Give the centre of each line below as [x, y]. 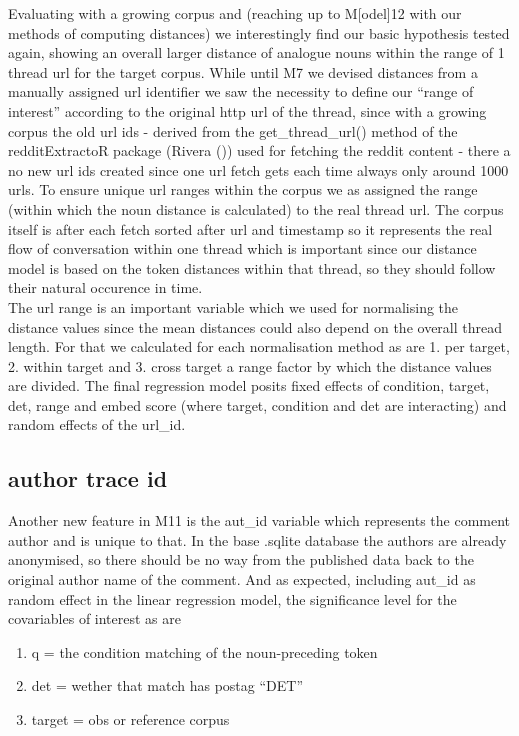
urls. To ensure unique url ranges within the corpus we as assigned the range [243, 189]
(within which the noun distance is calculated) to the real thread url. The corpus [256, 208]
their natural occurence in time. [105, 287]
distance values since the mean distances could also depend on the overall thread [255, 326]
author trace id [88, 478]
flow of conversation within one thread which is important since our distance [242, 248]
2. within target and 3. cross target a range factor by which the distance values [250, 365]
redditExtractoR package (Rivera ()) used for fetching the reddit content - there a [259, 150]
